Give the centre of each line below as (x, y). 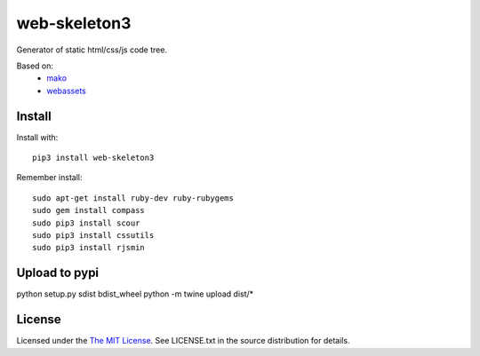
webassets (66, 91)
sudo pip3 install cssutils (93, 235)
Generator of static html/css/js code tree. (92, 50)
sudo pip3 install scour (86, 223)
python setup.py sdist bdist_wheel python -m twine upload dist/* (135, 294)
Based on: (35, 66)
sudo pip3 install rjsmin (89, 248)
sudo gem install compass (89, 210)
